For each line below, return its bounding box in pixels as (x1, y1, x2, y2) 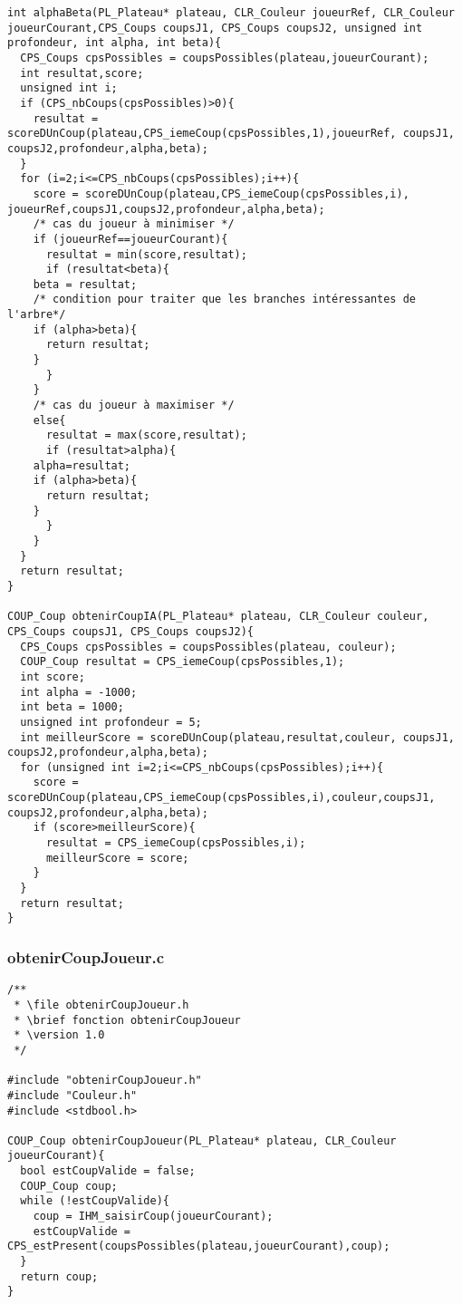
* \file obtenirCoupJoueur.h (14, 998, 189, 1011)
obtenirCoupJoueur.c (7, 945, 165, 968)
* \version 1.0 (14, 1029, 105, 1042)
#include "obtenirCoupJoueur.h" (7, 1074, 202, 1087)
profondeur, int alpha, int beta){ (7, 36, 222, 50)
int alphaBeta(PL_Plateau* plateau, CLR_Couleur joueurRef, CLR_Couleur (7, 6, 455, 19)
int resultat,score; (20, 66, 144, 80)
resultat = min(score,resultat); (45, 247, 247, 261)
